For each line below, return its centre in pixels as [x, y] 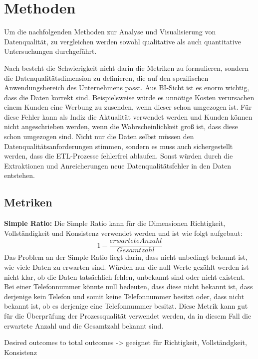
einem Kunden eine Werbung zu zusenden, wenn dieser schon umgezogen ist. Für [128, 107]
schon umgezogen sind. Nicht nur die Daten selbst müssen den [99, 136]
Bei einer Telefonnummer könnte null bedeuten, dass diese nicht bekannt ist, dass [129, 286]
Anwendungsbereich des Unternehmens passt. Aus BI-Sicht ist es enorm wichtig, [127, 88]
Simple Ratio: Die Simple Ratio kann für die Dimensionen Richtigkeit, [115, 223]
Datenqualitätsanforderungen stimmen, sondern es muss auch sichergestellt [119, 146]
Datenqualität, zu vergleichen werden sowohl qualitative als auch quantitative [123, 41]
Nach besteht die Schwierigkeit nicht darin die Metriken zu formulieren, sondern [127, 68]
